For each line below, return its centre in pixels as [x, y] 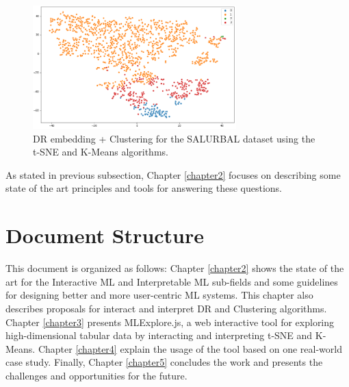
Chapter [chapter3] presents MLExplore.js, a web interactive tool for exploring [170, 322]
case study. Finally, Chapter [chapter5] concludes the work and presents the [164, 362]
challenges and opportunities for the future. [96, 375]
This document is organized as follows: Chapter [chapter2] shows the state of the [175, 268]
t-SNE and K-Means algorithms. [101, 152]
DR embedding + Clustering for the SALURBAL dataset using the [174, 138]
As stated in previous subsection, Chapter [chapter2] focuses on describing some [173, 174]
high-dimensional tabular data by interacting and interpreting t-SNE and [159, 335]
